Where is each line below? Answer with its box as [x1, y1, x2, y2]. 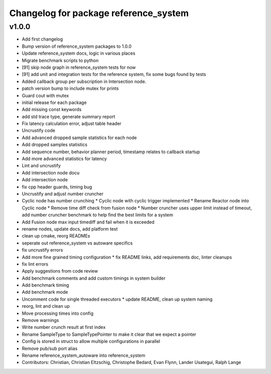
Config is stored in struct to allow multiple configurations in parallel [22, 338, 161, 344]
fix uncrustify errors [22, 247, 63, 253]
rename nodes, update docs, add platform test [22, 226, 118, 232]
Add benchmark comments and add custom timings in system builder [22, 275, 166, 281]
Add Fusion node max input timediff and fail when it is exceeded [22, 219, 155, 225]
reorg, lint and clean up [22, 303, 70, 309]
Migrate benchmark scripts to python [22, 57, 99, 63]
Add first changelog [22, 36, 63, 42]
